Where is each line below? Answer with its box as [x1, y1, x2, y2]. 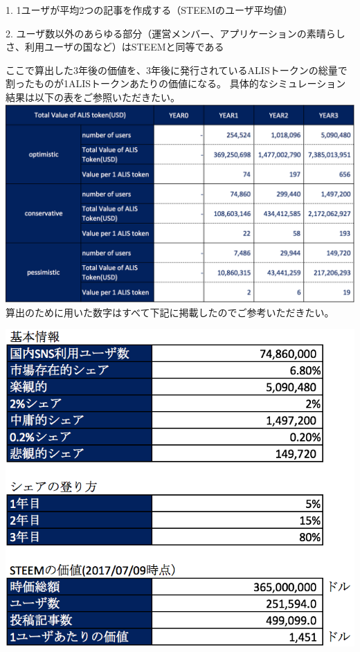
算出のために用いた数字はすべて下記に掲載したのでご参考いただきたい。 [6, 305, 334, 319]
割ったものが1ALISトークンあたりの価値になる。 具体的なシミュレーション [6, 76, 346, 91]
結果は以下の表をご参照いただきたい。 [6, 89, 180, 104]
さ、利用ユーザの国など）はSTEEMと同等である [6, 39, 224, 54]
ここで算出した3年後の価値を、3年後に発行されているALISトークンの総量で [6, 62, 348, 77]
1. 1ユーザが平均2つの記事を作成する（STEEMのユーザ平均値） [6, 3, 293, 17]
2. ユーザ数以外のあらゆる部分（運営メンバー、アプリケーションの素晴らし [6, 26, 345, 40]
